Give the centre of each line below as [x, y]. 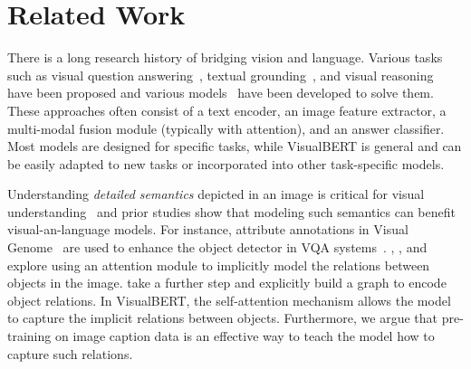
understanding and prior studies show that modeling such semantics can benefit [231, 211]
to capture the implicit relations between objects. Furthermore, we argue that [223, 318]
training [29, 336]
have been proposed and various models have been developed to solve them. [221, 93]
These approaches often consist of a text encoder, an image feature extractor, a [227, 110]
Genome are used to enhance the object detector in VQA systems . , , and [217, 247]
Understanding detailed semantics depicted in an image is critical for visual [216, 194]
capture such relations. [70, 353]
